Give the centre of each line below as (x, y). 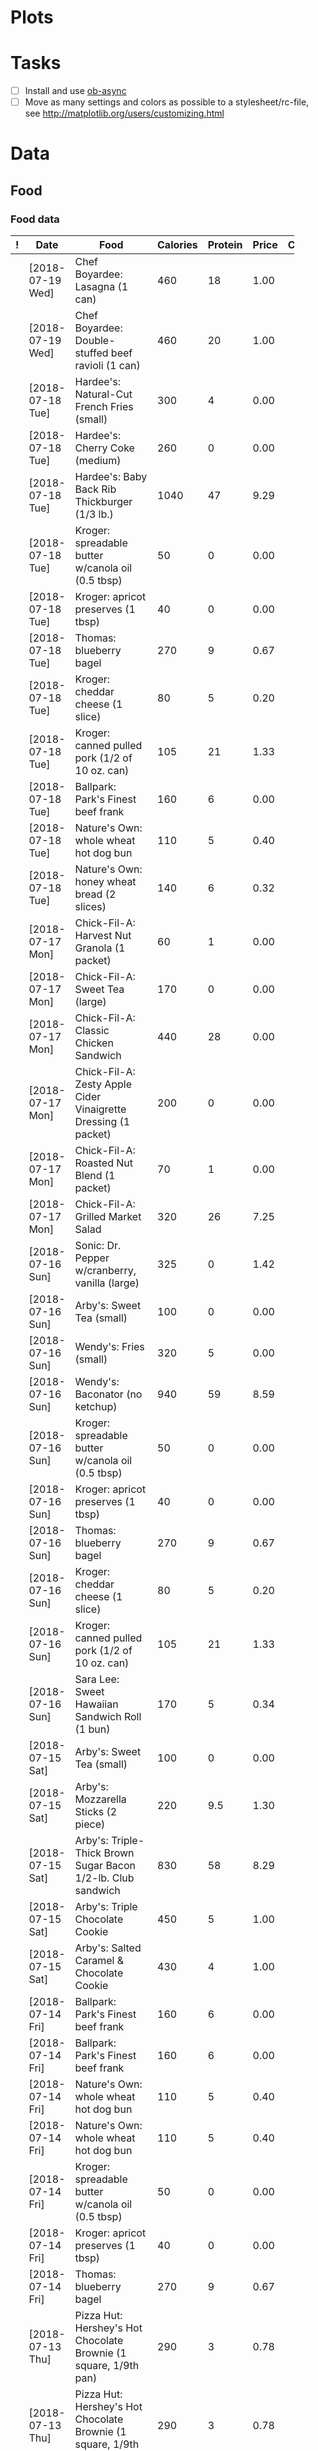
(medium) (98, 461)
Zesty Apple (103, 1084)
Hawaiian (96, 1704)
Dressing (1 (102, 1122)
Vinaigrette (100, 1109)
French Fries (104, 407)
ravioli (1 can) (107, 366)
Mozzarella (100, 1799)
